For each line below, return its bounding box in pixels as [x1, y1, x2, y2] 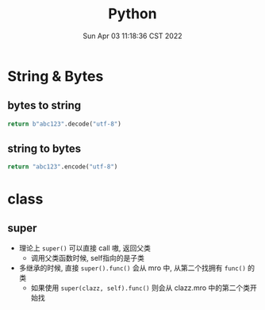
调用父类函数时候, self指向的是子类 [30, 254, 144, 263]
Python [108, 5, 157, 23]
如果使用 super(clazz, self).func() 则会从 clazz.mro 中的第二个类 [30, 283, 251, 293]
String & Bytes [7, 67, 104, 85]
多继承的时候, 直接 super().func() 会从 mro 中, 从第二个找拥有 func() [18, 263, 247, 273]
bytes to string [7, 99, 82, 112]
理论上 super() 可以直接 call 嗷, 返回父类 [18, 243, 152, 253]
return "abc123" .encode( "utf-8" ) [7, 163, 118, 171]
